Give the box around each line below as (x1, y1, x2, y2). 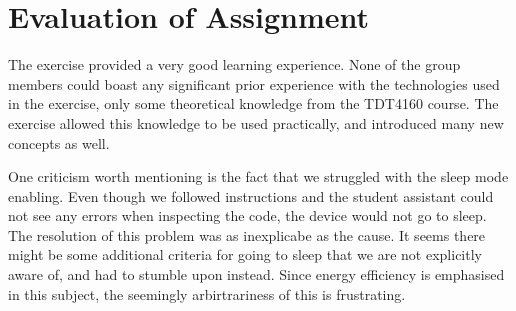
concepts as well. (8, 132, 110, 153)
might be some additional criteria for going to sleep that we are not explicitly (8, 244, 482, 265)
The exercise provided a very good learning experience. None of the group (8, 54, 461, 75)
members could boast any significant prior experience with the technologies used (8, 73, 500, 94)
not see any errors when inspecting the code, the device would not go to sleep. (8, 205, 487, 226)
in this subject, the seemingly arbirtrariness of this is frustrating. (8, 283, 406, 304)
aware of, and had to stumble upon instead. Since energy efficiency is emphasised (8, 264, 505, 285)
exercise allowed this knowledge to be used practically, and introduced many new (8, 112, 504, 133)
